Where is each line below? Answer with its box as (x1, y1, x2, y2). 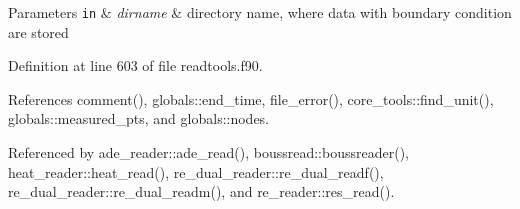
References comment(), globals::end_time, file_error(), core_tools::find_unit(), (8, 88, 494, 109)
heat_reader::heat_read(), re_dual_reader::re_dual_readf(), (8, 161, 384, 182)
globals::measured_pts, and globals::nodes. (8, 108, 270, 129)
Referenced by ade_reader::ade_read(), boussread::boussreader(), (8, 142, 409, 163)
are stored (8, 21, 69, 42)
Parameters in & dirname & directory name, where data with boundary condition (8, 2, 512, 22)
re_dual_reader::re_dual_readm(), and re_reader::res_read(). (8, 181, 395, 202)
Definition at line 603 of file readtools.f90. (8, 55, 263, 76)
